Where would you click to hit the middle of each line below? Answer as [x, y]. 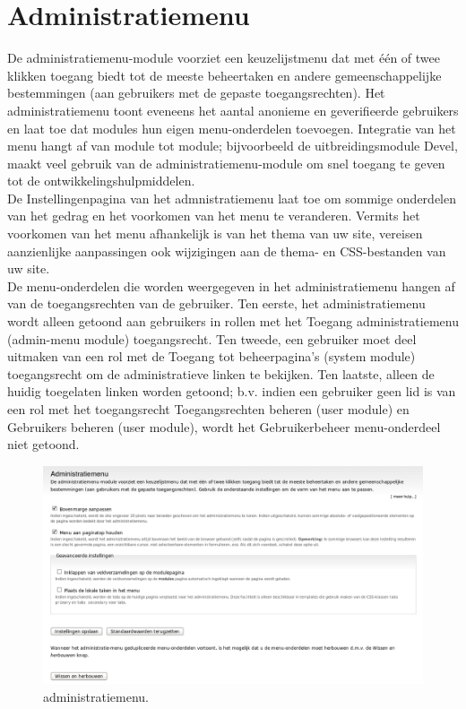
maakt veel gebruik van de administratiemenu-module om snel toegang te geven [226, 163]
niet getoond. [43, 444]
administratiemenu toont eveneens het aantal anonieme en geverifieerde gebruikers [233, 110]
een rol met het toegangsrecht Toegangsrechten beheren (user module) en [208, 409]
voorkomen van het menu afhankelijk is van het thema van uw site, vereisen [215, 233]
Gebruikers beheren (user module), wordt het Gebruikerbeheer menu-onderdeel [224, 426]
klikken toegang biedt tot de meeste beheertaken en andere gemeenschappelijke [224, 75]
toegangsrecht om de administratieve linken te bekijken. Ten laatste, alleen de [221, 373]
